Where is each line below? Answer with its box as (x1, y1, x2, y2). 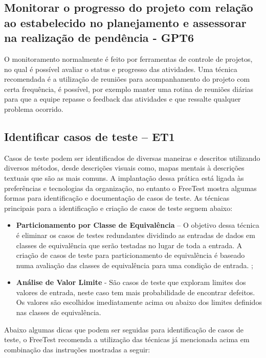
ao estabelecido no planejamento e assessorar (4, 14, 247, 30)
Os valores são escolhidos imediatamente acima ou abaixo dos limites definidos (16, 297, 262, 307)
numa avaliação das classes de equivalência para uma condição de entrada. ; (16, 259, 253, 270)
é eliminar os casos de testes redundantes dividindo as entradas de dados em (16, 229, 255, 240)
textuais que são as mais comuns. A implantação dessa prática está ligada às (4, 172, 244, 183)
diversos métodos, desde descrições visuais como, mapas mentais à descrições (4, 162, 245, 173)
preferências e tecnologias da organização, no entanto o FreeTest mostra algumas (4, 182, 257, 193)
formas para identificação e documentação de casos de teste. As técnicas (4, 193, 230, 203)
